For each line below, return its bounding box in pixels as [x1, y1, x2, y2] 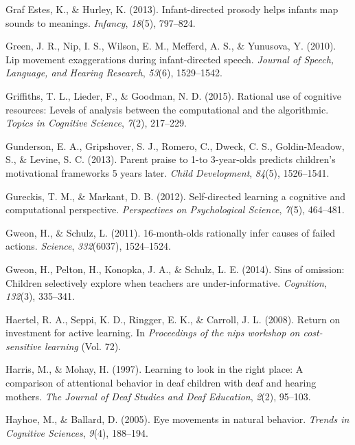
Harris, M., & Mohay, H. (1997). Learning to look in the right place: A [5, 362, 304, 376]
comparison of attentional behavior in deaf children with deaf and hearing [5, 376, 317, 390]
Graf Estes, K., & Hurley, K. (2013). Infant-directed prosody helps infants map [5, 2, 339, 16]
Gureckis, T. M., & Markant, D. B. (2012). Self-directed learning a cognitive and [5, 188, 346, 203]
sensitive [5, 338, 41, 353]
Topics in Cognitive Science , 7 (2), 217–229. [5, 116, 187, 130]
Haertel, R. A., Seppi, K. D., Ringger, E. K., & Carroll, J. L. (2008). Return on [5, 312, 341, 326]
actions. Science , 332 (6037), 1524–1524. [5, 239, 171, 253]
